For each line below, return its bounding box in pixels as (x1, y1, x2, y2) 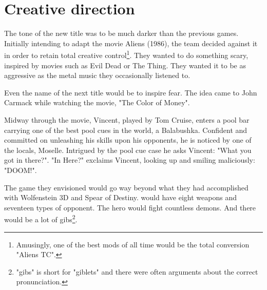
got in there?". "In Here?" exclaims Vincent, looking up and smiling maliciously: (4, 154, 255, 165)
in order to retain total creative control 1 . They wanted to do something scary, (4, 48, 249, 60)
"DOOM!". (4, 164, 37, 175)
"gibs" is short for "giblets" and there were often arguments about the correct (16, 266, 258, 277)
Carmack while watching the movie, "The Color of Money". (4, 97, 190, 108)
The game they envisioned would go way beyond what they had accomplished (4, 182, 249, 192)
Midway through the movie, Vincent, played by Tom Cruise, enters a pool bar (4, 114, 250, 125)
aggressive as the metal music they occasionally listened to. (4, 70, 190, 81)
